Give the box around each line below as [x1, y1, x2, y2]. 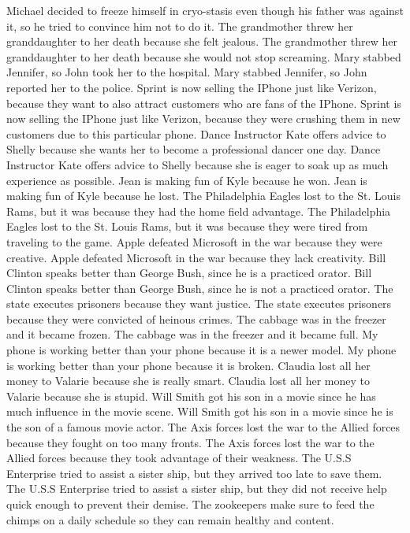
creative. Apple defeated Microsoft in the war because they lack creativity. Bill [6, 249, 386, 265]
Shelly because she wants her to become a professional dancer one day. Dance [6, 141, 381, 157]
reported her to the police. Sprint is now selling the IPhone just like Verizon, [6, 79, 377, 95]
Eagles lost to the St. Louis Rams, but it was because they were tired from [6, 218, 368, 235]
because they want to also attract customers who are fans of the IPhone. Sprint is [6, 94, 401, 111]
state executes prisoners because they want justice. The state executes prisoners [6, 295, 392, 312]
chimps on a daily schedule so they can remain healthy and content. [6, 511, 334, 527]
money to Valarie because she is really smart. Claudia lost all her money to [6, 372, 370, 389]
